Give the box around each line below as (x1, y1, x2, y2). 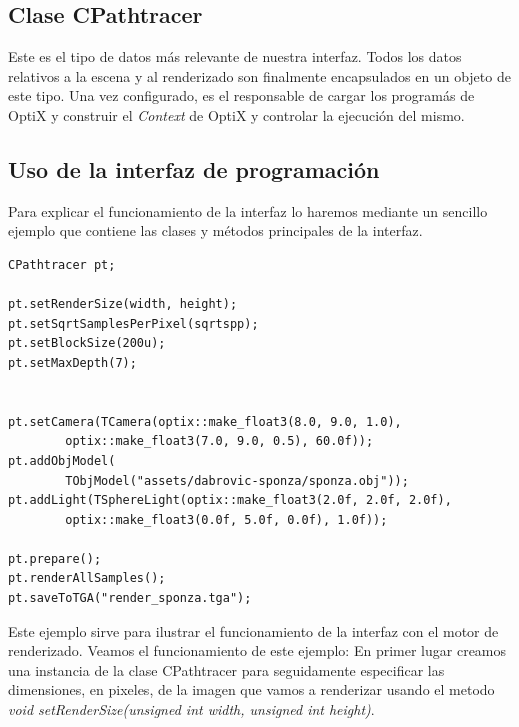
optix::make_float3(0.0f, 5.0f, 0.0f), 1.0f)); (65, 512, 388, 527)
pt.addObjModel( (8, 453, 116, 468)
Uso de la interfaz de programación (8, 153, 380, 184)
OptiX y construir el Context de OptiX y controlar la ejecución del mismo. (8, 104, 465, 125)
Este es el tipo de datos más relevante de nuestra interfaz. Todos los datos (8, 46, 462, 67)
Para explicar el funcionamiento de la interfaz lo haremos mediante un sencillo (8, 200, 488, 221)
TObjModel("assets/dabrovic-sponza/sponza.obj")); (65, 473, 409, 488)
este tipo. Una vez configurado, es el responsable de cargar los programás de (8, 85, 475, 106)
